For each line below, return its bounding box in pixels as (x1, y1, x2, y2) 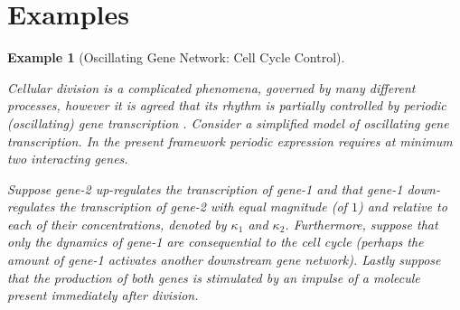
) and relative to (357, 197, 447, 216)
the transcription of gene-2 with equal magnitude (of (59, 197, 347, 216)
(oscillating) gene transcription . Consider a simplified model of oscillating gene (7, 113, 449, 132)
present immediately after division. (7, 286, 199, 305)
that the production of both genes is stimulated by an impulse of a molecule (7, 268, 420, 287)
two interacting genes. (7, 149, 128, 168)
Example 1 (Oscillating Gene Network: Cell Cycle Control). (7, 48, 345, 67)
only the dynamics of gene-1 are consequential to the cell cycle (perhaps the (7, 232, 424, 251)
